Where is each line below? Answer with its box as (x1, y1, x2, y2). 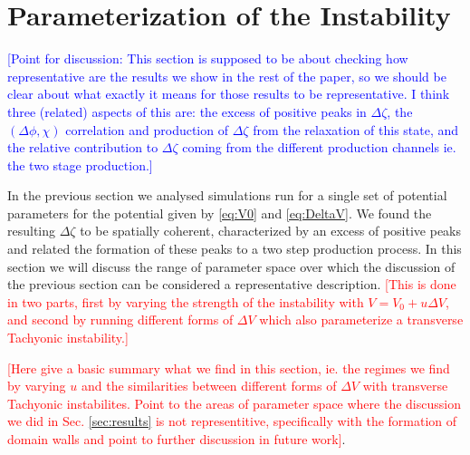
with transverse (362, 376, 448, 395)
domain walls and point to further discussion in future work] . (7, 430, 346, 448)
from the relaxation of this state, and (253, 120, 459, 139)
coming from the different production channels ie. (182, 138, 456, 157)
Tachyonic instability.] (7, 328, 129, 347)
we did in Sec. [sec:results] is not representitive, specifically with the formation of (7, 411, 457, 431)
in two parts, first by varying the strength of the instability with (7, 292, 364, 311)
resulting (7, 221, 56, 240)
